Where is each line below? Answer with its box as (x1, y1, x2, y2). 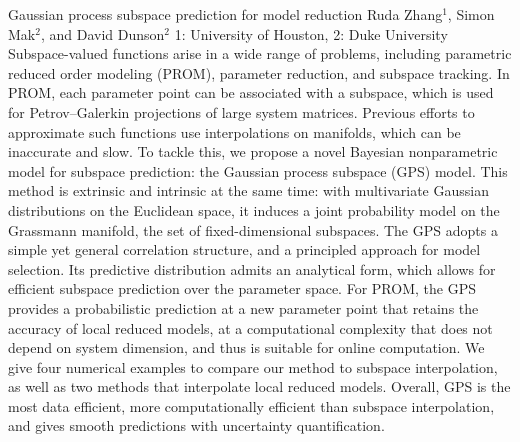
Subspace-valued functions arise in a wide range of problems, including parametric (8, 43, 512, 64)
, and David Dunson (40, 23, 165, 44)
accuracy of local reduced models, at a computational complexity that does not (8, 317, 493, 338)
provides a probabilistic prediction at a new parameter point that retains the (8, 297, 479, 318)
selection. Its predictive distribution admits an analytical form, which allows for (8, 258, 496, 279)
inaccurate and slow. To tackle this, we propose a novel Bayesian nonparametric (8, 141, 498, 162)
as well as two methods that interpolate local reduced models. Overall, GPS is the (8, 376, 511, 397)
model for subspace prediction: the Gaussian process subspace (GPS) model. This (8, 160, 508, 181)
